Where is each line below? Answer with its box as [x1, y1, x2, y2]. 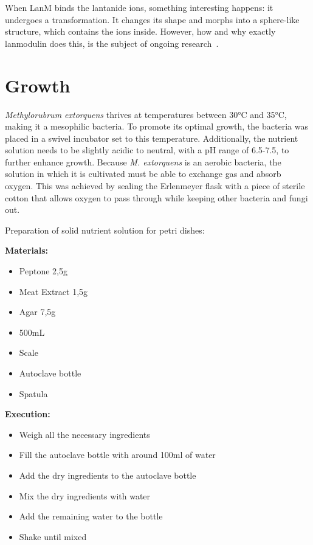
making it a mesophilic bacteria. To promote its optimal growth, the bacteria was [5, 120, 308, 133]
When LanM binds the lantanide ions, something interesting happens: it [5, 1, 273, 13]
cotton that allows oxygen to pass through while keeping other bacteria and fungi [5, 191, 308, 204]
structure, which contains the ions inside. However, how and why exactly [5, 25, 276, 38]
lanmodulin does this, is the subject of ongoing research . [5, 36, 219, 49]
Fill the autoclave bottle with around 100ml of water [19, 448, 216, 461]
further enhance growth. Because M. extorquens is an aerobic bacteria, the [5, 155, 281, 168]
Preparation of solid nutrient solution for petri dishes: [5, 223, 205, 236]
